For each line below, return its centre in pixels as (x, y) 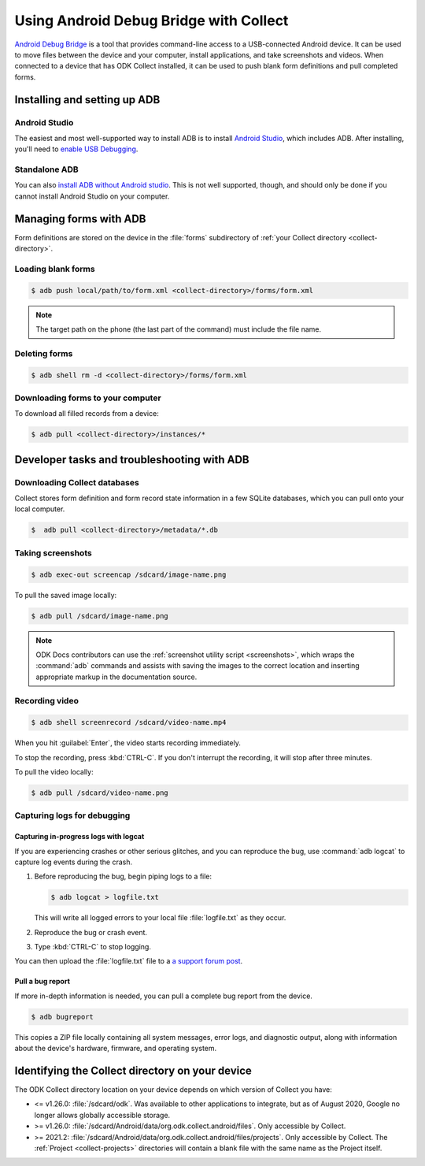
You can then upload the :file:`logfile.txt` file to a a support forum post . (129, 961)
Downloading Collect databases (77, 482)
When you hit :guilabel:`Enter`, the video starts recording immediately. (128, 743)
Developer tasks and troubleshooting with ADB (132, 460)
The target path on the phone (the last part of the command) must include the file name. (179, 329)
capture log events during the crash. (74, 862)
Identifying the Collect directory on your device (133, 1071)
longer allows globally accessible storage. (102, 1115)
